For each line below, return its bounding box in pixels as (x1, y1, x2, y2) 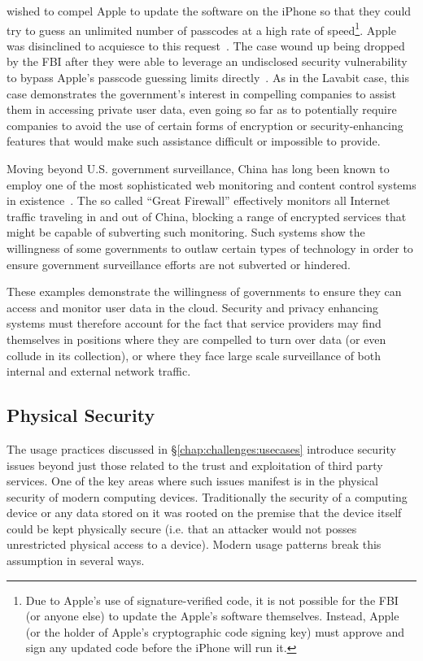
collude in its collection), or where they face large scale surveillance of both (7, 346, 382, 363)
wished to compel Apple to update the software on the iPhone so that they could (7, 2, 412, 19)
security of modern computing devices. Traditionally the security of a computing (7, 488, 408, 505)
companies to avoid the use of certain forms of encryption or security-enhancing (7, 116, 403, 133)
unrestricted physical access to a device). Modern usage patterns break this (7, 536, 382, 553)
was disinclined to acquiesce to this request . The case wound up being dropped (7, 37, 405, 54)
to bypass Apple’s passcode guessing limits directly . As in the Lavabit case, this (7, 69, 409, 86)
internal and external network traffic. (7, 363, 191, 380)
